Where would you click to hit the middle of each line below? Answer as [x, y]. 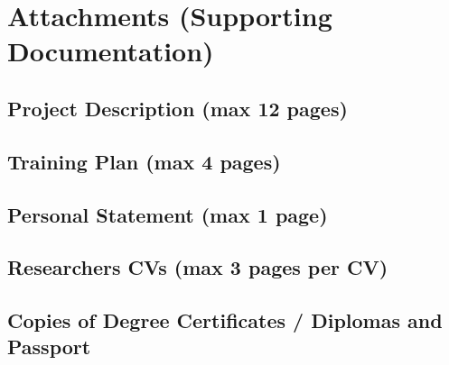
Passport [49, 347]
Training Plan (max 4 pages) [144, 161]
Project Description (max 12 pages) [178, 108]
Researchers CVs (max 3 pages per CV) [198, 267]
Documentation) [111, 51]
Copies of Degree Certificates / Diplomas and [225, 320]
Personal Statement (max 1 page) [168, 214]
